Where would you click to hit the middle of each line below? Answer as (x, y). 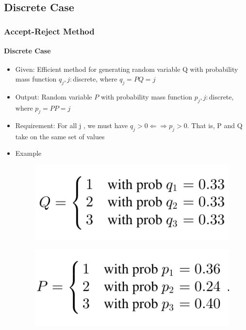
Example (28, 153)
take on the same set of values (60, 137)
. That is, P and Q (215, 125)
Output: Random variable (54, 96)
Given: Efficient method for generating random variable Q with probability (127, 69)
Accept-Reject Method (49, 31)
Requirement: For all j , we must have (72, 125)
